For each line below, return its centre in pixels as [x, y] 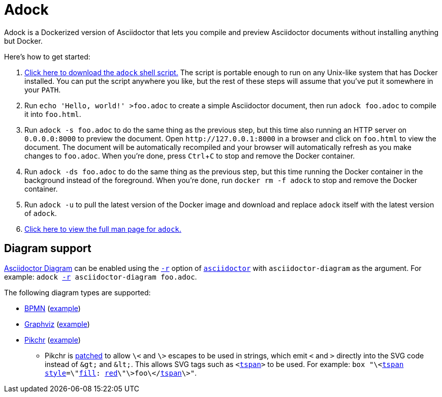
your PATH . [43, 89]
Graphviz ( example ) [57, 324]
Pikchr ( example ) [53, 340]
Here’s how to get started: [47, 56]
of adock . [41, 213]
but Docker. [23, 41]
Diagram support [48, 249]
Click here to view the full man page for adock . [103, 229]
